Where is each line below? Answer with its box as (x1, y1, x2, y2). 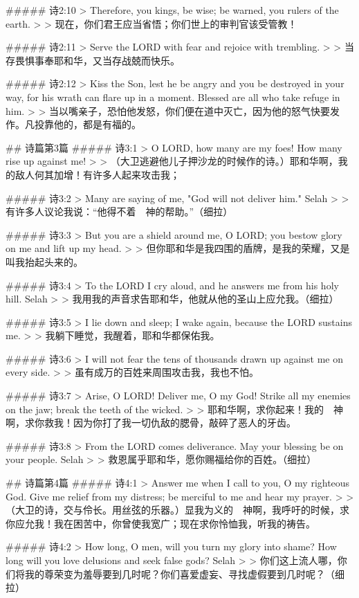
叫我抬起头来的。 (6, 254, 83, 269)
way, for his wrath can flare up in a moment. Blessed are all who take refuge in (6, 89, 340, 104)
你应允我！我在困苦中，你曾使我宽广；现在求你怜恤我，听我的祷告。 (6, 516, 315, 530)
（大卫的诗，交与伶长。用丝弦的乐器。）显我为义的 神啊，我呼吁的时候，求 (6, 502, 349, 517)
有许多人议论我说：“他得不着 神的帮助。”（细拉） (6, 204, 233, 219)
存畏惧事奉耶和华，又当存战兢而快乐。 (6, 53, 180, 67)
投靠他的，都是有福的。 (34, 117, 141, 132)
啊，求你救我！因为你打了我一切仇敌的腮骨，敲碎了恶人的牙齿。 (6, 415, 296, 430)
